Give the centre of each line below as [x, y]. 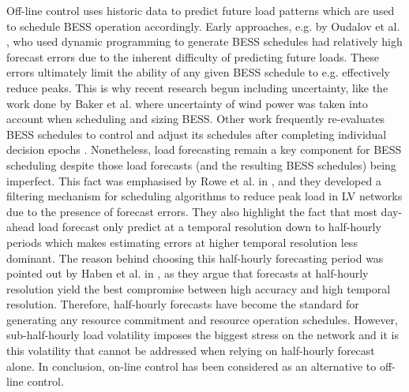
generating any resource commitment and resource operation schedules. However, [202, 319]
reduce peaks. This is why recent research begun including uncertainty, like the [197, 87]
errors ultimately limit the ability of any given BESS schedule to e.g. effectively [198, 72]
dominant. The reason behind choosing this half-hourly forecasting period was [195, 258]
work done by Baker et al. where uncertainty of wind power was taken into [187, 103]
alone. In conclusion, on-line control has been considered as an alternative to [191, 366]
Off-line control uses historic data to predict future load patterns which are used [201, 10]
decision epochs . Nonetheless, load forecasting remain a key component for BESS [204, 149]
